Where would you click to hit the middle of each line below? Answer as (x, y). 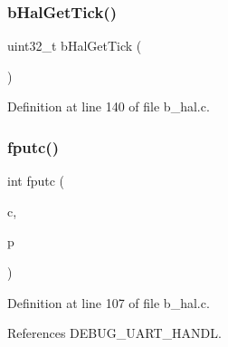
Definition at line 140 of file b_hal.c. (109, 106)
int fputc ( (36, 181)
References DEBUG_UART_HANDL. (114, 333)
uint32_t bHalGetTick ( (75, 46)
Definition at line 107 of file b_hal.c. (109, 302)
